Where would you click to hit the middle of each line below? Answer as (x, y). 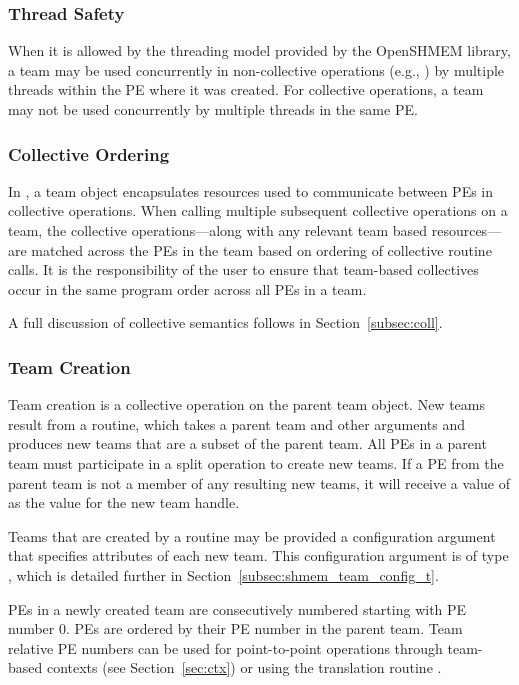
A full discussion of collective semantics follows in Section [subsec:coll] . (225, 322)
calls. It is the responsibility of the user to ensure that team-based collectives (243, 269)
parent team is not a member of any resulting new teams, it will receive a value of (259, 482)
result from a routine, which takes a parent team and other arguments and (237, 423)
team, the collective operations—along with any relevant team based (218, 230)
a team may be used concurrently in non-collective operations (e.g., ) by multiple (256, 69)
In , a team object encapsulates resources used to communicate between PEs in (251, 190)
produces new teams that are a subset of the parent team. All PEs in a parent (247, 443)
